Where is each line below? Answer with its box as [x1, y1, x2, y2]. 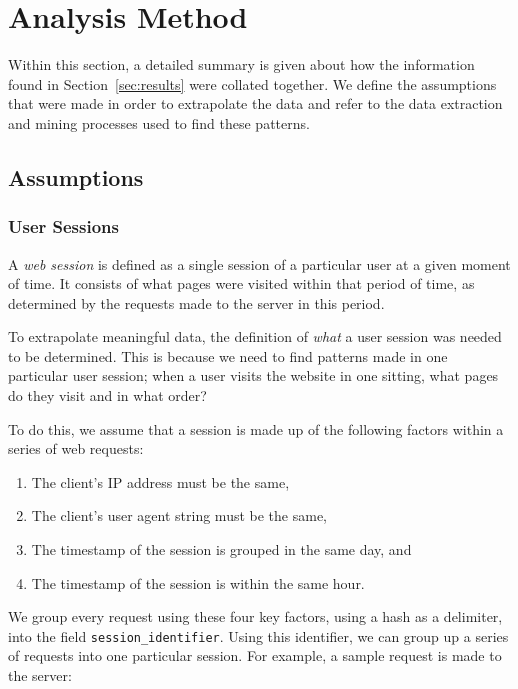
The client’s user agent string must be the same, [31, 505, 327, 526]
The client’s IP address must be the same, [31, 471, 290, 492]
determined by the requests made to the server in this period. [8, 292, 385, 313]
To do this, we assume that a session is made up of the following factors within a [8, 418, 504, 439]
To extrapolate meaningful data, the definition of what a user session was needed [8, 326, 502, 347]
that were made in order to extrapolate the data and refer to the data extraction [8, 93, 503, 114]
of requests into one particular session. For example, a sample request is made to [8, 645, 502, 666]
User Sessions [8, 214, 119, 239]
